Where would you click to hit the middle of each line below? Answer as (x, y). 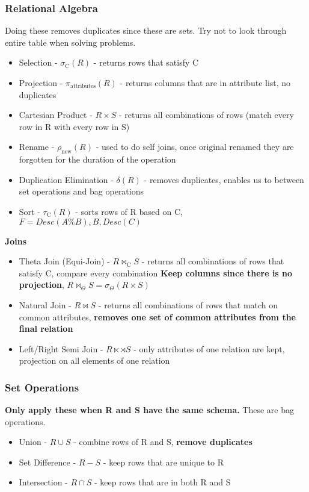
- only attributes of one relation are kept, (209, 348)
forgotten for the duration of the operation (97, 159)
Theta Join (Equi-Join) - (64, 261)
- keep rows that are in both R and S (162, 482)
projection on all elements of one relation (94, 360)
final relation (46, 329)
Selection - (38, 62)
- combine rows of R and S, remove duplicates (163, 442)
